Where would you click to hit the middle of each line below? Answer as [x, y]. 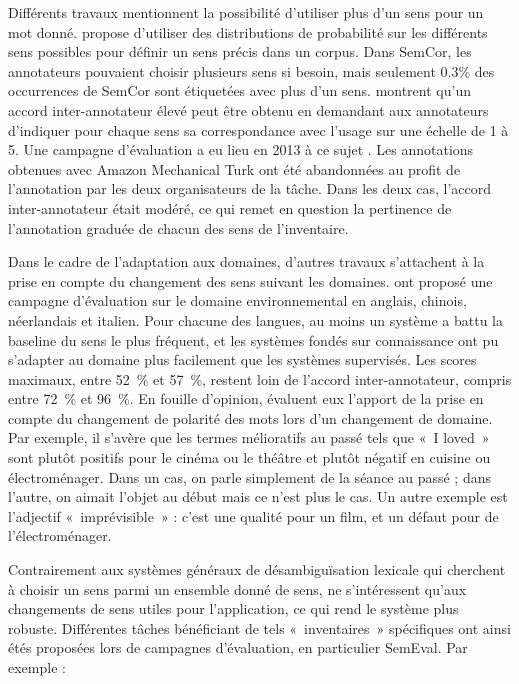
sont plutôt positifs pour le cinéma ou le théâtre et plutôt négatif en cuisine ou [249, 457]
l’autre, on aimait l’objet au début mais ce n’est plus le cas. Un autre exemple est [258, 496]
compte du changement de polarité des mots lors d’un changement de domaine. [250, 417]
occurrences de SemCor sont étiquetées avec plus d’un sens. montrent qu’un [239, 90]
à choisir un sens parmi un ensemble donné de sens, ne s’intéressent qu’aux [237, 588]
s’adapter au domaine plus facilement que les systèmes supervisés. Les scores [242, 359]
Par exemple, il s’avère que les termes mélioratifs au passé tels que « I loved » [249, 437]
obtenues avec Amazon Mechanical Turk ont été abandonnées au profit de [234, 168]
